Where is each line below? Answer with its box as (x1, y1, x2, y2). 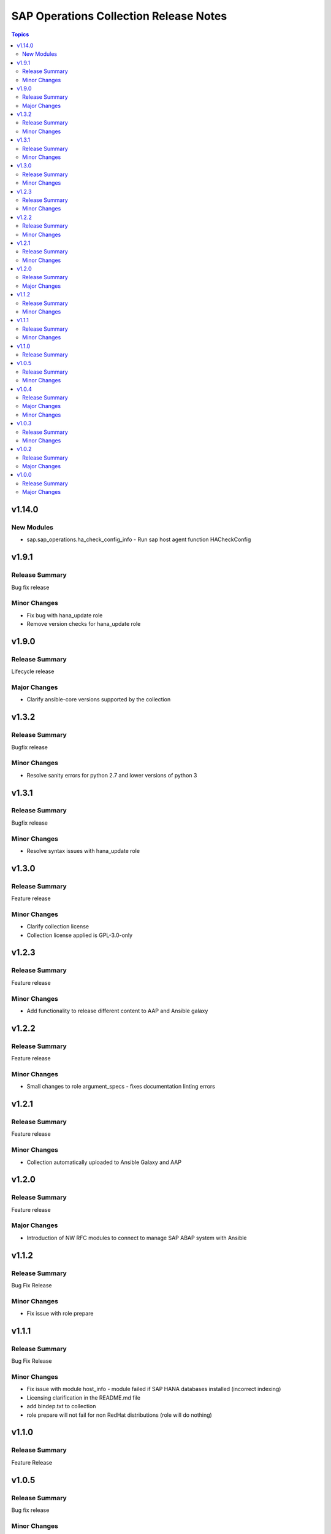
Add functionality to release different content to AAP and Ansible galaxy (26, 1007, 208, 1014)
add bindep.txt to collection (26, 1403, 96, 1410)
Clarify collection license (26, 923, 89, 930)
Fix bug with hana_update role (26, 611, 103, 619)
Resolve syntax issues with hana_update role (26, 847, 140, 854)
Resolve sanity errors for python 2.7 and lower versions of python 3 (26, 771, 197, 779)
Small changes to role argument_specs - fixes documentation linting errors (26, 1083, 216, 1090)
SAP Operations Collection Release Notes (11, 9, 227, 23)
